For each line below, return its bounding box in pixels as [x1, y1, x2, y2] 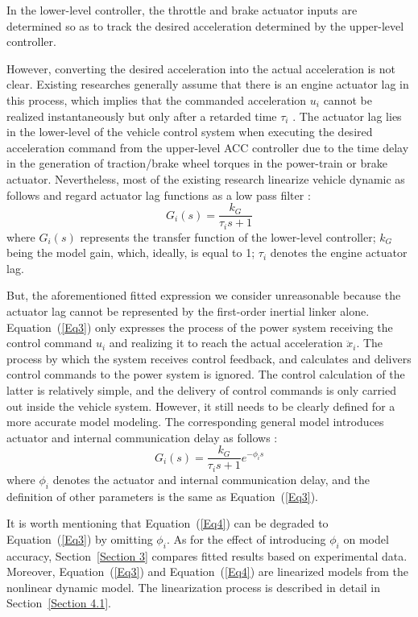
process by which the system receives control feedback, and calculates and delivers [6, 350, 412, 366]
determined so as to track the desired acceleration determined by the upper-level [6, 17, 404, 34]
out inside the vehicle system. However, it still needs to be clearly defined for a [6, 397, 395, 414]
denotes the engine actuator [270, 244, 408, 261]
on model [343, 530, 389, 547]
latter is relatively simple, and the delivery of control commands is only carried [6, 381, 396, 398]
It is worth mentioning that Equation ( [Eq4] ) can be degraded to [6, 515, 329, 532]
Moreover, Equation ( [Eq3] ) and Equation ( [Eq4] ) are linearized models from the [6, 563, 408, 580]
